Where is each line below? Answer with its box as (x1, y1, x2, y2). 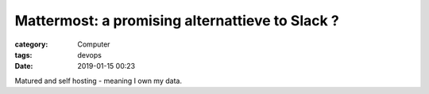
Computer (77, 39, 110, 49)
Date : (14, 62, 33, 71)
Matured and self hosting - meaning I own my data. (14, 76, 183, 85)
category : (14, 39, 48, 49)
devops (77, 50, 102, 59)
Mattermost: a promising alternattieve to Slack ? (14, 12, 339, 29)
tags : (14, 50, 33, 59)
